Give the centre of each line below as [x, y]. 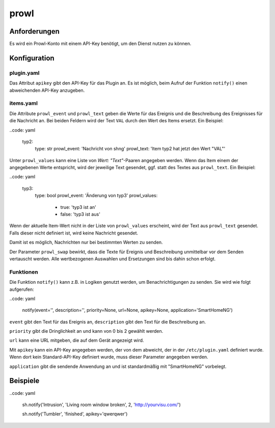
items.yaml [24, 103]
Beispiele [24, 381]
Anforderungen [34, 31]
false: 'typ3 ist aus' [80, 215]
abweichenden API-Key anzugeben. [47, 90]
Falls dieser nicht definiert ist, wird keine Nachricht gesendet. [74, 233]
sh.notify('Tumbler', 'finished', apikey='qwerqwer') [75, 414]
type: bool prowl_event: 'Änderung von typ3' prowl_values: [96, 196]
